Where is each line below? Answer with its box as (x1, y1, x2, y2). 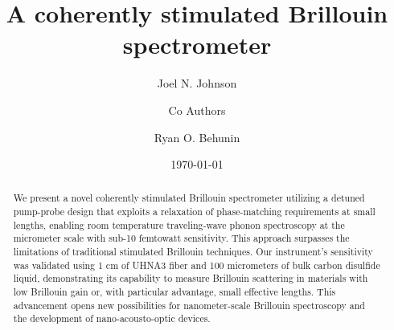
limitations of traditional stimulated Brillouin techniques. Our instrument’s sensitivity (13, 245, 373, 259)
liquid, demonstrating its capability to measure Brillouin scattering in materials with (13, 271, 368, 285)
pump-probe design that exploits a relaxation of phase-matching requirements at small (13, 205, 376, 218)
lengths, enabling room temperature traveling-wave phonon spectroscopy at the (13, 218, 345, 231)
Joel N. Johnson (157, 75, 237, 92)
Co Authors (168, 101, 226, 118)
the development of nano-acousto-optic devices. (13, 312, 211, 325)
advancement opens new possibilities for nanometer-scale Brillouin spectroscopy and (13, 298, 365, 312)
